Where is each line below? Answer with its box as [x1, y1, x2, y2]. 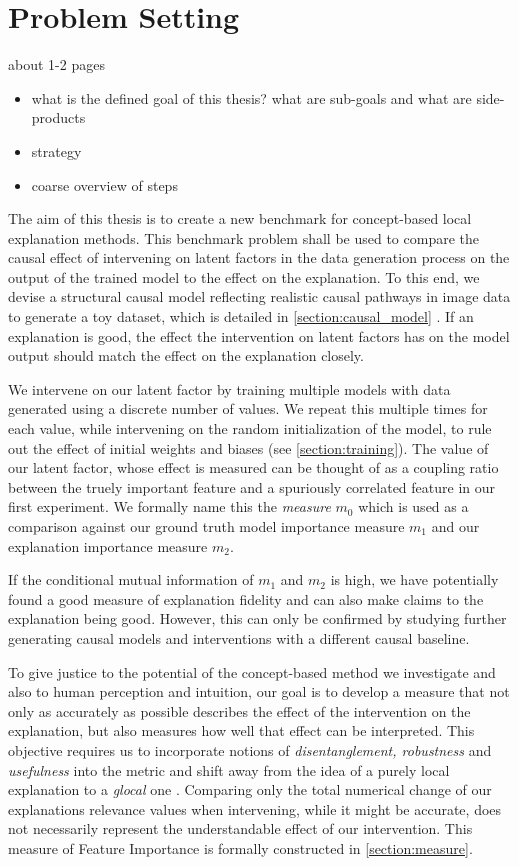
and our [431, 516, 480, 536]
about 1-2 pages [8, 54, 105, 75]
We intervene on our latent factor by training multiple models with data [8, 378, 451, 399]
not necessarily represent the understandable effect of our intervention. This [8, 818, 473, 839]
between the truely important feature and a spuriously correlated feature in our [8, 476, 496, 497]
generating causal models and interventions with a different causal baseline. [8, 627, 470, 648]
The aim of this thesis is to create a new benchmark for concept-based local [8, 208, 472, 229]
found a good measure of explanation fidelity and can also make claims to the [8, 588, 484, 609]
